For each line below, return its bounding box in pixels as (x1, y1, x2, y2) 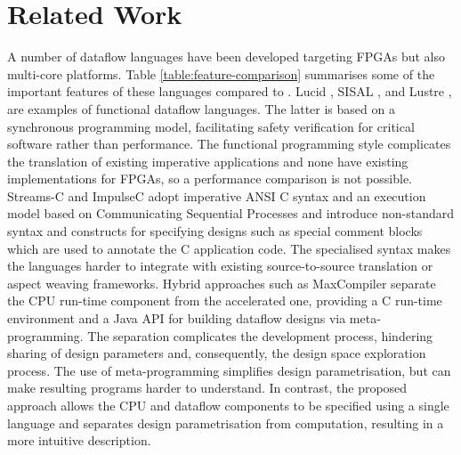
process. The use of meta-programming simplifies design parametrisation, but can (7, 361, 451, 379)
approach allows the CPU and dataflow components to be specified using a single (7, 396, 449, 414)
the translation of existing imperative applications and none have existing (7, 151, 408, 170)
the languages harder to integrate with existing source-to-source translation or (7, 256, 433, 275)
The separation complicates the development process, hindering (87, 326, 433, 345)
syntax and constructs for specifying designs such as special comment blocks (7, 222, 423, 240)
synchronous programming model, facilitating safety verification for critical (7, 117, 415, 135)
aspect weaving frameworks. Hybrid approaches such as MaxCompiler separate (7, 273, 436, 292)
